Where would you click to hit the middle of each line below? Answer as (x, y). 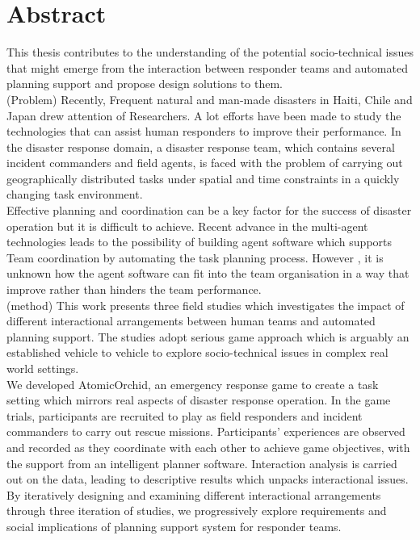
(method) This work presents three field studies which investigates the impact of (206, 305)
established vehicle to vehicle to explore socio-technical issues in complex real (197, 352)
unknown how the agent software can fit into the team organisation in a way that (208, 273)
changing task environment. (75, 194)
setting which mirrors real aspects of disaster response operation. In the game (199, 400)
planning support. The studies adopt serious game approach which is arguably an (208, 336)
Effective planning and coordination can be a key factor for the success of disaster (209, 210)
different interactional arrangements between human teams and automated (191, 321)
